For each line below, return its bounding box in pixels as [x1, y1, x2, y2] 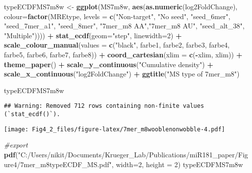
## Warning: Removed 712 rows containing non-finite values [4, 102, 204, 110]
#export [4, 140, 28, 150]
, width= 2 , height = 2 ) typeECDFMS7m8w [111, 159, 243, 169]
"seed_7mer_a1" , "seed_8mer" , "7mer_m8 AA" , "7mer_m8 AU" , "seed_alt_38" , [4, 21, 245, 31]
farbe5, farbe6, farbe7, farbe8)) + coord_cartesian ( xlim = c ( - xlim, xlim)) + [4, 49, 243, 59]
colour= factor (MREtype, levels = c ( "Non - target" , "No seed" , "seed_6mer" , [4, 11, 230, 21]
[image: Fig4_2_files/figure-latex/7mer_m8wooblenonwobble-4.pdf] [4, 125, 226, 133]
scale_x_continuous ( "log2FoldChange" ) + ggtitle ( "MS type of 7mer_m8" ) [4, 69, 240, 79]
